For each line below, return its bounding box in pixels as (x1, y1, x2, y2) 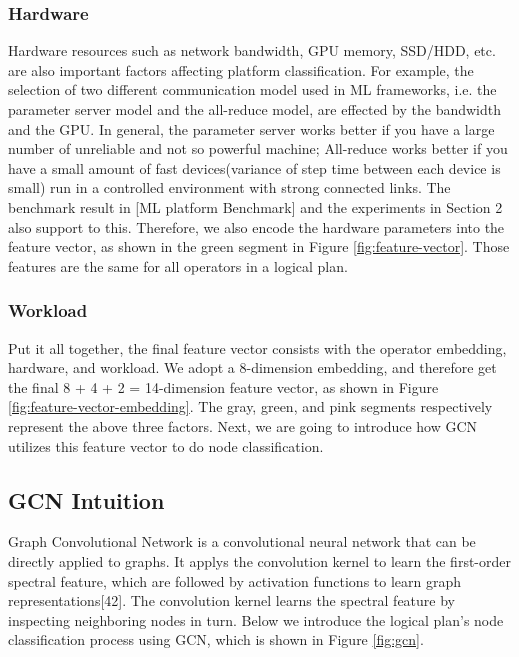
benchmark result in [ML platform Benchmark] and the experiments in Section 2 (8, 196, 503, 217)
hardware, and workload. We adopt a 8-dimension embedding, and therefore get (8, 357, 497, 378)
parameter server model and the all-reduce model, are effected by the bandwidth (8, 99, 502, 119)
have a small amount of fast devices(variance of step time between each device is (8, 157, 501, 178)
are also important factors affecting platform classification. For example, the (8, 59, 474, 80)
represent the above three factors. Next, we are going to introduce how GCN (8, 415, 478, 436)
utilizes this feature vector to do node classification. (8, 435, 324, 456)
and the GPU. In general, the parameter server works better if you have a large (8, 118, 495, 139)
